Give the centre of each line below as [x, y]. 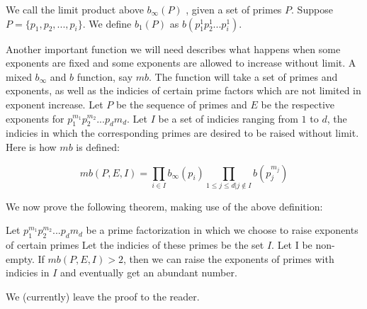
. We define [107, 23]
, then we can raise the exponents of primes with [228, 258]
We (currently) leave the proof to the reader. [103, 297]
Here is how [31, 146]
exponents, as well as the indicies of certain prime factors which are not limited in [183, 90]
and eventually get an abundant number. [149, 273]
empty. [20, 258]
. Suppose [312, 9]
